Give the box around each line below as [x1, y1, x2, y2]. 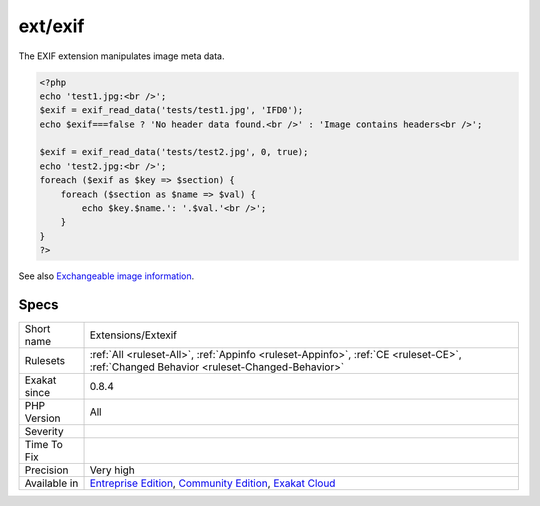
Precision [24, 463, 69, 477]
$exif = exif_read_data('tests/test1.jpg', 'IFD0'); [39, 105, 304, 116]
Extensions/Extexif [89, 328, 177, 342]
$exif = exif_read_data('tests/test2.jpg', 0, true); [39, 146, 309, 158]
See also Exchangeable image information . [18, 270, 195, 282]
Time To [24, 438, 64, 452]
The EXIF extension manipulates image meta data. [18, 50, 225, 62]
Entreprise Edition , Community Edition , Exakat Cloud [89, 476, 336, 490]
